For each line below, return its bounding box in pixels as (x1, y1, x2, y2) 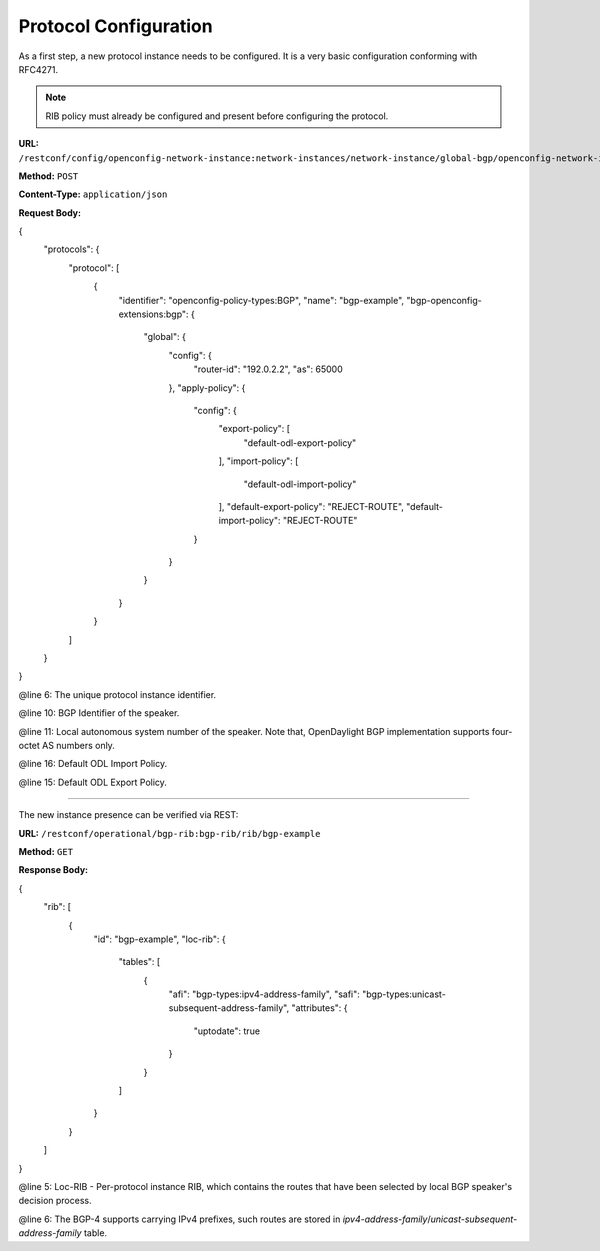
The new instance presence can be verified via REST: (18, 809, 239, 821)
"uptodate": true (193, 1025, 260, 1037)
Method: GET (18, 845, 74, 857)
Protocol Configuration (18, 15, 214, 37)
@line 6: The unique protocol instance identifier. (18, 688, 217, 700)
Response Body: (18, 864, 89, 876)
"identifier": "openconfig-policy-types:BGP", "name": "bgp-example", (118, 294, 405, 306)
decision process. (18, 1195, 92, 1207)
